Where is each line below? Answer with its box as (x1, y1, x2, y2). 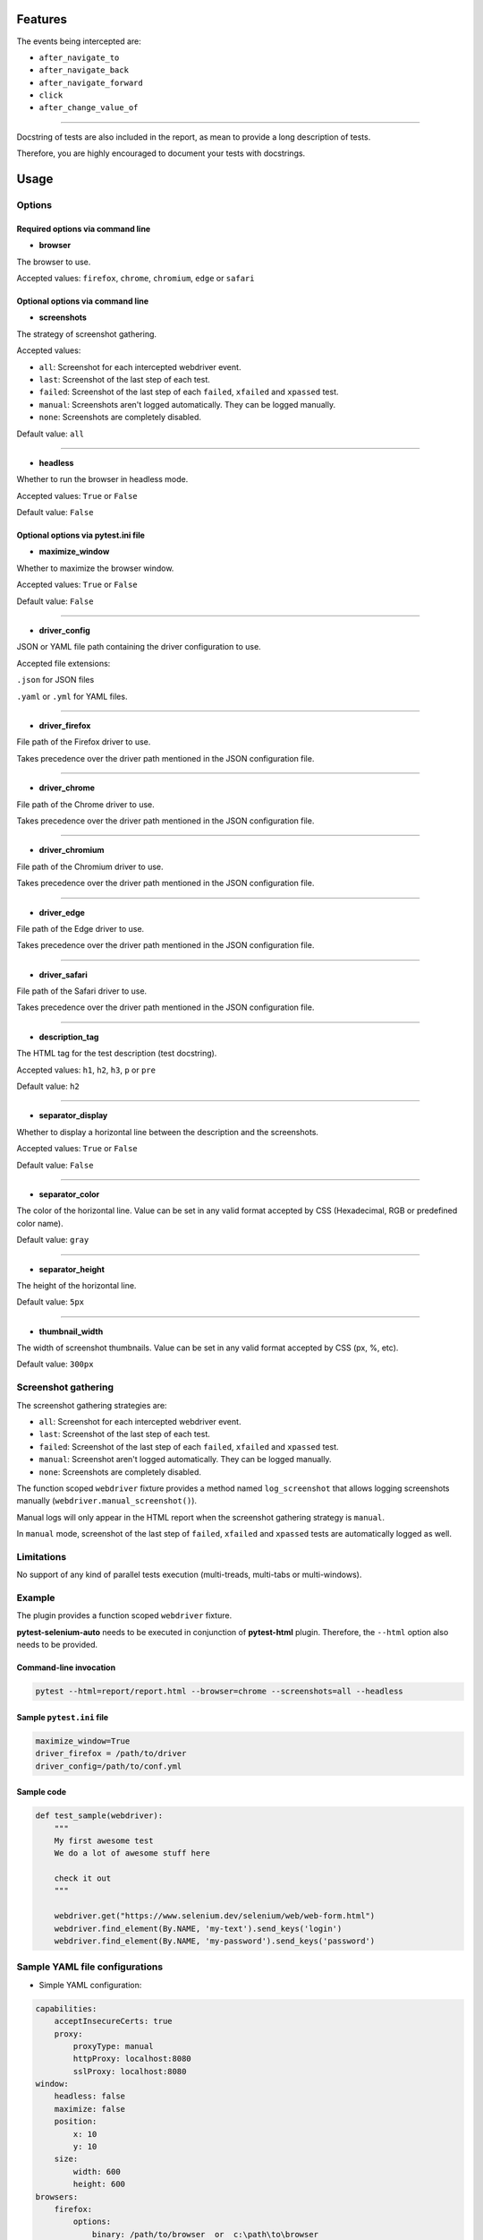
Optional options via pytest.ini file (16, 530, 145, 541)
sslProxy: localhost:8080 (72, 2066, 187, 2076)
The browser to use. (16, 256, 91, 267)
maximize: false (54, 2104, 125, 2114)
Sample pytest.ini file (16, 1711, 109, 1722)
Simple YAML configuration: (38, 1979, 142, 1990)
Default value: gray (16, 1235, 89, 1245)
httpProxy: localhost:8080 (72, 2054, 191, 2064)
